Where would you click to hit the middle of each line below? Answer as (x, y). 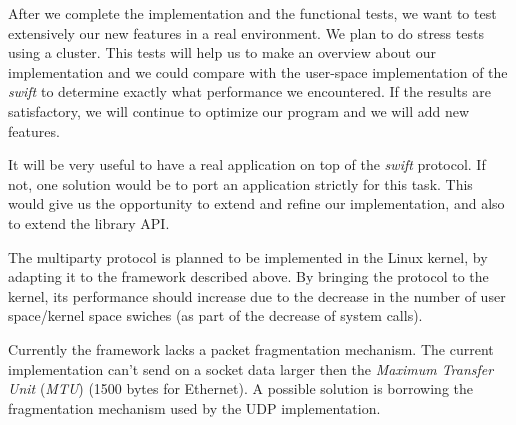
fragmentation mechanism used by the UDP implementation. (194, 407)
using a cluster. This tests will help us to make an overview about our (222, 52)
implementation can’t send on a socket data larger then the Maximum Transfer (251, 368)
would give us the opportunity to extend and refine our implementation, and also (256, 203)
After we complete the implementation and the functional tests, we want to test (252, 13)
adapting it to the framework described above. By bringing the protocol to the (248, 276)
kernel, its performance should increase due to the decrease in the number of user (257, 295)
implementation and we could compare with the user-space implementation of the (258, 71)
